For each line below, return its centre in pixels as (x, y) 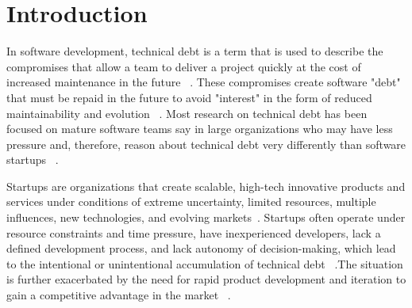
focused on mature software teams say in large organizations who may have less (200, 129)
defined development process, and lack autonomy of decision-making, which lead (201, 248)
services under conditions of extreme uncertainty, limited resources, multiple (191, 202)
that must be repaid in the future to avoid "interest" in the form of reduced (189, 97)
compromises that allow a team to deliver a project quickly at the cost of (184, 66)
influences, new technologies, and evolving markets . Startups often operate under (206, 217)
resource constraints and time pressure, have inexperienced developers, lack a (194, 232)
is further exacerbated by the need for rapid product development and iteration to (206, 279)
